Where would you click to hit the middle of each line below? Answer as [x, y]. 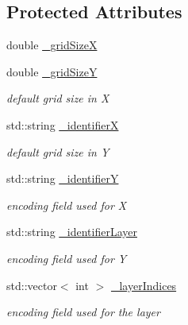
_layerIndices [144, 285]
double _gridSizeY [52, 71]
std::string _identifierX [63, 124]
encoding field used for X [67, 205]
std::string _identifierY [63, 178]
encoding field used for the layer [83, 312]
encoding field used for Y [67, 258]
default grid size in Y [58, 151]
